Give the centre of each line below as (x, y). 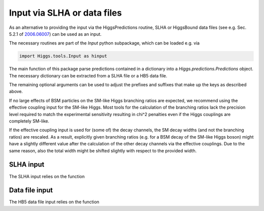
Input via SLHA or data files (66, 13)
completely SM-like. (29, 121)
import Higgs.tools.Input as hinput (63, 56)
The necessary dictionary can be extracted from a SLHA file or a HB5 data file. (88, 75)
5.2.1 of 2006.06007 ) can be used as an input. (55, 34)
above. (16, 92)
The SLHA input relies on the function (47, 176)
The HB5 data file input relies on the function (54, 202)
